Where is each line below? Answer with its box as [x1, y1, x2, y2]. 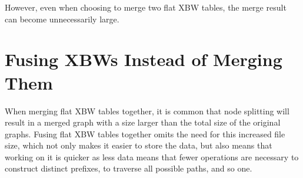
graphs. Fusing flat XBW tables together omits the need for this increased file [5, 127, 285, 140]
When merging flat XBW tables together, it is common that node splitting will [5, 104, 289, 117]
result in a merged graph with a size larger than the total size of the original [5, 116, 281, 128]
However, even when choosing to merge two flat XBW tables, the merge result [5, 1, 287, 13]
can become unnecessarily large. [5, 12, 119, 25]
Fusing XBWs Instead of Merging [5, 47, 282, 71]
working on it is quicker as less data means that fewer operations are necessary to [5, 150, 299, 163]
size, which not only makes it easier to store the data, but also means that [5, 139, 272, 151]
